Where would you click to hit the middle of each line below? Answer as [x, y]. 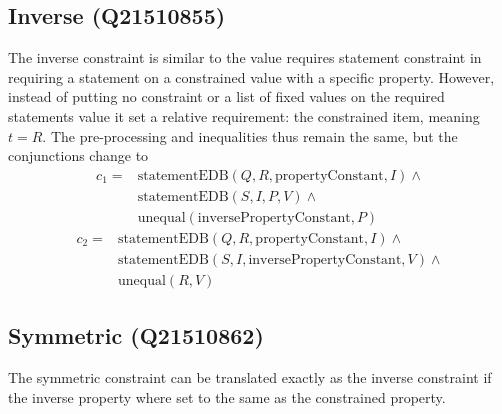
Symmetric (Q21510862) [136, 335]
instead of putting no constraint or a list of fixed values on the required [226, 96]
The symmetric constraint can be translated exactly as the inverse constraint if [250, 377]
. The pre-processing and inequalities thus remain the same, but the [250, 135]
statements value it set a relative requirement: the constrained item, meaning [244, 115]
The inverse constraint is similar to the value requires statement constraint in [245, 57]
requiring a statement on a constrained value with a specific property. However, [251, 76]
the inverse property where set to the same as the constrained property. [227, 396]
